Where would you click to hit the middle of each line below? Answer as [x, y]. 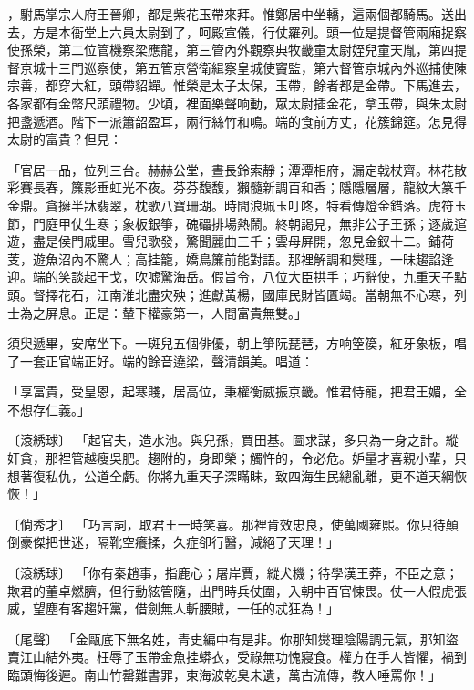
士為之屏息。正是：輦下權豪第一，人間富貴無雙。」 [157, 312]
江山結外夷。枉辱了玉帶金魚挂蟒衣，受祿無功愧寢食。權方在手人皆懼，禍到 [243, 657]
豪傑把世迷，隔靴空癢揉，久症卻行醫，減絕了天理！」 [179, 542]
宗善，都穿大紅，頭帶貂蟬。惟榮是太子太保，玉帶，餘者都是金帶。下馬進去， [237, 85]
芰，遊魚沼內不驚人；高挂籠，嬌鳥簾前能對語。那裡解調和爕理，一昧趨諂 [224, 258]
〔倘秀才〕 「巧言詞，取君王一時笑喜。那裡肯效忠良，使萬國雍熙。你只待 [227, 524]
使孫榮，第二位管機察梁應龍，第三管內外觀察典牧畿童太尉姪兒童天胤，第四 [231, 50]
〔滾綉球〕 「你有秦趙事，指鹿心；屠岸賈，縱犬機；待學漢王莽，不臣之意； [233, 573]
